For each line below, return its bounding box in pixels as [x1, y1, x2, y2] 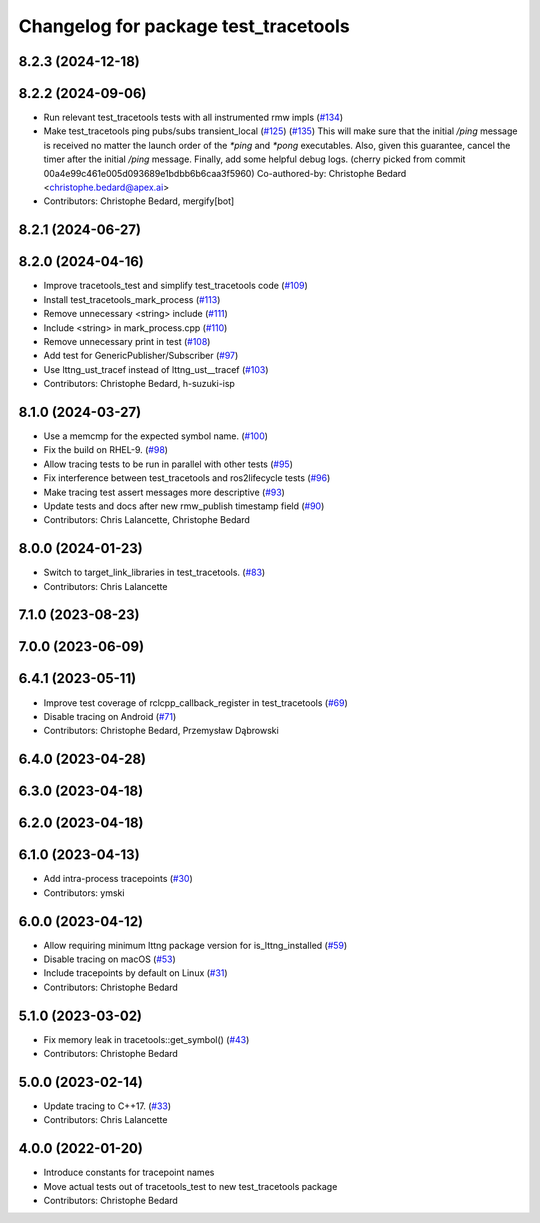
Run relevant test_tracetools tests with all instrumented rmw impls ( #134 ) [43, 111, 344, 124]
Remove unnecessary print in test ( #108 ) [43, 335, 211, 347]
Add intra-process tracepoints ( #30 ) [43, 873, 194, 885]
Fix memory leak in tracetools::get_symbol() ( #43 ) [43, 1033, 250, 1045]
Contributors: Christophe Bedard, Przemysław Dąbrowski [43, 725, 279, 737]
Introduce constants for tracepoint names [43, 1166, 215, 1179]
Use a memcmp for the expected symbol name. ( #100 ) [43, 430, 269, 442]
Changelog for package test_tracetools [18, 15, 350, 37]
